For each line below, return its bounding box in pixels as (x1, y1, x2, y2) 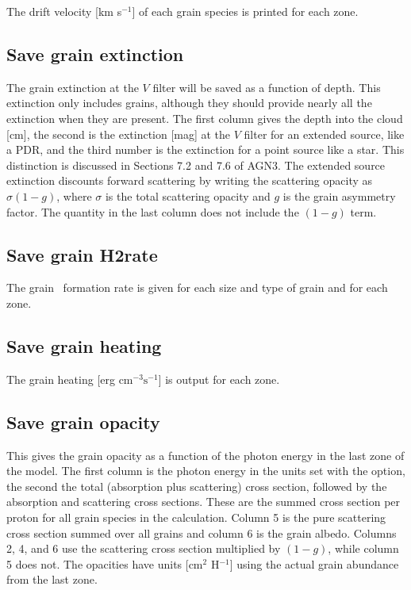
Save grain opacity (6, 409, 160, 434)
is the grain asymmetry (282, 187, 396, 204)
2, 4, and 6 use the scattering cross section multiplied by (6, 540, 281, 557)
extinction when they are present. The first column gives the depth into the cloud (6, 109, 403, 126)
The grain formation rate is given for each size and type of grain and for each (6, 279, 388, 296)
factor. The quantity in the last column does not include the (6, 203, 299, 220)
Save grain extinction (6, 41, 184, 66)
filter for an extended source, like (244, 125, 405, 142)
